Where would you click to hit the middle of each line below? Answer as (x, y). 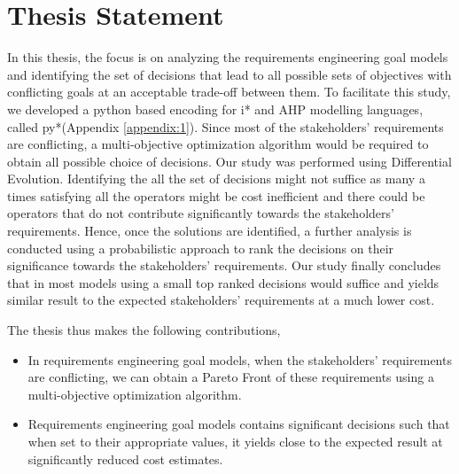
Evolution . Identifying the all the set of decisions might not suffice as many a (216, 179)
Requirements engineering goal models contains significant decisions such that (239, 424)
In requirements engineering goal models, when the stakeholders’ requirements (240, 359)
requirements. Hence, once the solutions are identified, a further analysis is (210, 231)
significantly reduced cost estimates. (125, 458)
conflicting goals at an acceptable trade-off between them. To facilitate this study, (229, 92)
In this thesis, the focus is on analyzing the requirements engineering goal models (228, 57)
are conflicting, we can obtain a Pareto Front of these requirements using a (231, 377)
